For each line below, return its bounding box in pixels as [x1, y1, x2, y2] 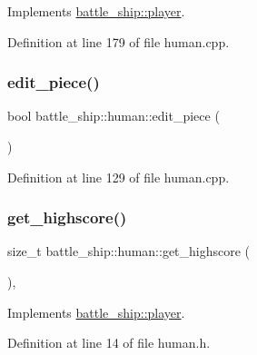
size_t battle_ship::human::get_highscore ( [7, 242, 251, 261]
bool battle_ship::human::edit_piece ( [7, 106, 220, 125]
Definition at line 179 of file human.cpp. [7, 32, 230, 51]
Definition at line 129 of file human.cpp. [7, 167, 230, 186]
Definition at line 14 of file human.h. [7, 333, 211, 352]
